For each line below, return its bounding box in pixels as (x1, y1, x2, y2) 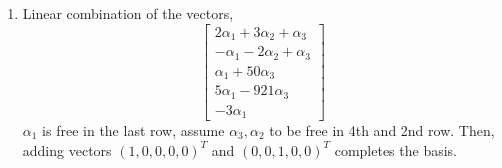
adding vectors (22, 139, 112, 160)
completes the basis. (334, 139, 457, 160)
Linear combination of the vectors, (22, 3, 234, 23)
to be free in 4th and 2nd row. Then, (269, 120, 495, 141)
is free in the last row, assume (42, 120, 225, 141)
